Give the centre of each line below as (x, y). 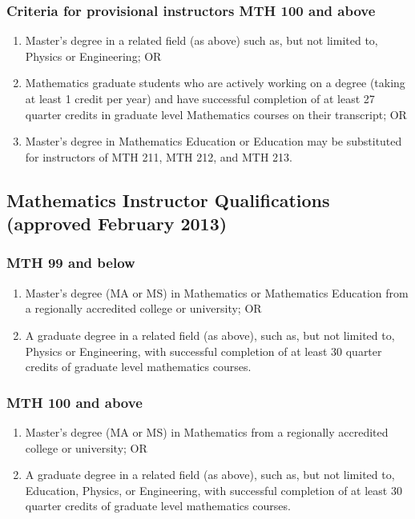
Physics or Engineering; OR (93, 56)
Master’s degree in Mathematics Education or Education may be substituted (214, 141)
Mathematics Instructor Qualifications (168, 200)
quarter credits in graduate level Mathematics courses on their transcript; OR (216, 114)
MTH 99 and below (71, 263)
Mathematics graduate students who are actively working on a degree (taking (215, 83)
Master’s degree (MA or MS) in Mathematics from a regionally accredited (207, 431)
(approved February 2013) (117, 224)
